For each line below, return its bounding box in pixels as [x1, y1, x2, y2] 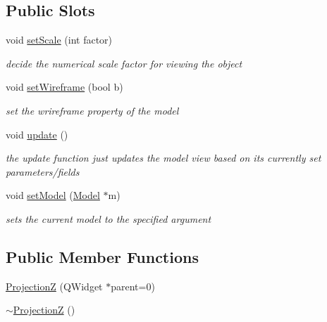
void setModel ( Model [6, 188, 100, 202]
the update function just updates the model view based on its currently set [6, 150, 321, 165]
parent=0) [111, 278, 155, 293]
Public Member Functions [6, 245, 199, 267]
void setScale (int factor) [6, 32, 113, 47]
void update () [6, 127, 68, 141]
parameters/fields [6, 164, 80, 179]
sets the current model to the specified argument [6, 211, 211, 226]
